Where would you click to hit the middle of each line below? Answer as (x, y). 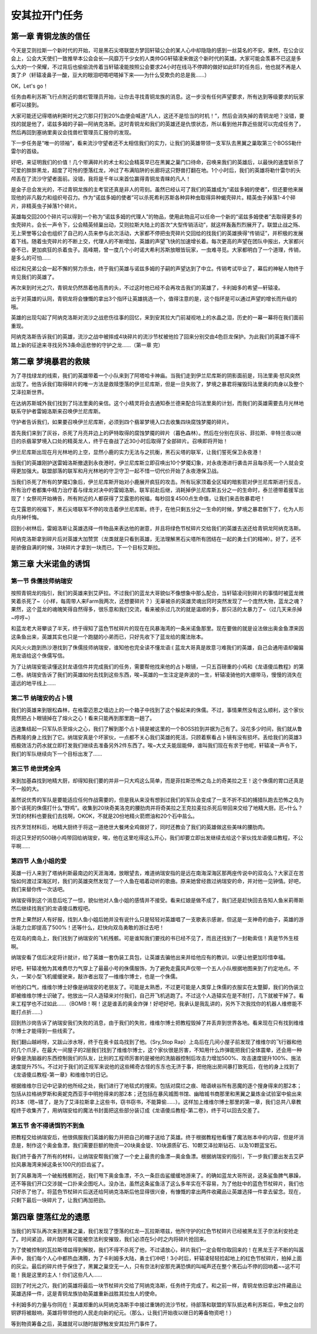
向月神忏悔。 (26, 517)
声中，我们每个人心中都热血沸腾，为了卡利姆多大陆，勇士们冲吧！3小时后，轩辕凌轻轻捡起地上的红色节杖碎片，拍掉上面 (156, 1258)
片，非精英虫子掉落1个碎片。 (45, 205)
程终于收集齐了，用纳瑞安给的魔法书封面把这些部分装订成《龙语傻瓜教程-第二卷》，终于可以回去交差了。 (137, 1110)
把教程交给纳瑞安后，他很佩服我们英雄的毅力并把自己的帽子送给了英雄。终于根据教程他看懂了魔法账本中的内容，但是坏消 (157, 1137)
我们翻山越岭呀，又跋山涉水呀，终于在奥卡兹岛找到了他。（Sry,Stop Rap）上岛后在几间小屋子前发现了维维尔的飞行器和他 (156, 1041)
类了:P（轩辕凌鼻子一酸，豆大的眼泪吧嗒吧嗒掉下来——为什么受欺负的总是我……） (110, 75)
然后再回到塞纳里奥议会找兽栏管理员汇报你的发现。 (72, 132)
